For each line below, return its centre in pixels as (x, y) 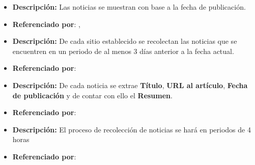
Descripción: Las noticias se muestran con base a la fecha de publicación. (129, 7)
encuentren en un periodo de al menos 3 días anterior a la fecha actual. (123, 51)
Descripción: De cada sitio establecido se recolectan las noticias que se (125, 41)
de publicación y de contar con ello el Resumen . (92, 95)
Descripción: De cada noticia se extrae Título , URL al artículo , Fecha (130, 85)
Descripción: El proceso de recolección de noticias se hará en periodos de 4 (132, 129)
